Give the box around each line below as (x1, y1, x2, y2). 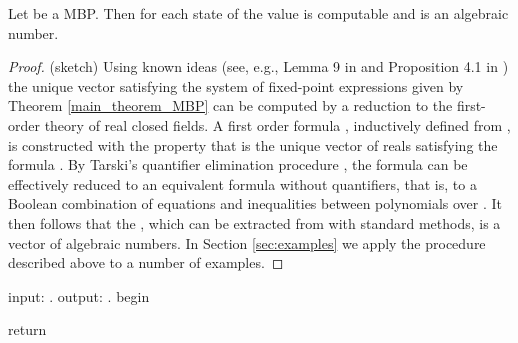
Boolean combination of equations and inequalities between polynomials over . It (8, 193, 502, 214)
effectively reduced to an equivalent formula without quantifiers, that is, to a (8, 173, 477, 194)
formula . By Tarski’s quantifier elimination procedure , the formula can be (8, 154, 468, 175)
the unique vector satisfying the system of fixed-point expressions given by (8, 75, 464, 96)
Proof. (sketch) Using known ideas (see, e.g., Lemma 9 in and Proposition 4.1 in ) (8, 56, 509, 77)
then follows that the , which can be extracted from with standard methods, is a (8, 212, 501, 233)
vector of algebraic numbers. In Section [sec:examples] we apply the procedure (8, 232, 486, 253)
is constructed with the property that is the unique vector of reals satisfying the (8, 134, 498, 155)
